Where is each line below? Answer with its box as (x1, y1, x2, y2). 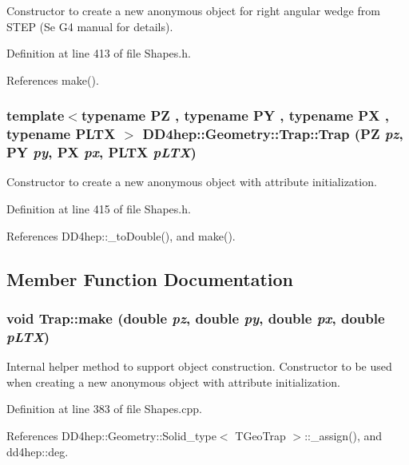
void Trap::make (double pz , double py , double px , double (6, 308, 385, 328)
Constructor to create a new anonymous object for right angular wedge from (6, 2, 380, 18)
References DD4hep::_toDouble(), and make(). (6, 227, 236, 244)
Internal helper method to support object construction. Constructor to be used (6, 358, 392, 375)
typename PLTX (6, 124, 116, 144)
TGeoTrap (235, 427, 286, 443)
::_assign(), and (304, 427, 383, 443)
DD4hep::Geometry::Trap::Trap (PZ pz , (142, 124, 403, 144)
